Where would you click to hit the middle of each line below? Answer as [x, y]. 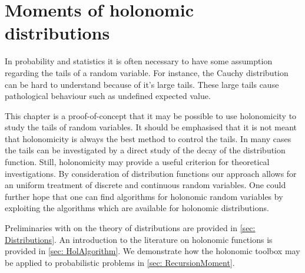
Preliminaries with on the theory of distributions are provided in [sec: [130, 228]
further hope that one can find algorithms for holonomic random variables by [144, 196]
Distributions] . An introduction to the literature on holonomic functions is [139, 239]
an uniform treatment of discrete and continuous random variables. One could [145, 185]
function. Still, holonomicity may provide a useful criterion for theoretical [137, 162]
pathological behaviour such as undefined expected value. [108, 96]
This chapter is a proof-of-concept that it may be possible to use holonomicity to [151, 115]
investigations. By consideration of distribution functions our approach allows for [151, 173]
